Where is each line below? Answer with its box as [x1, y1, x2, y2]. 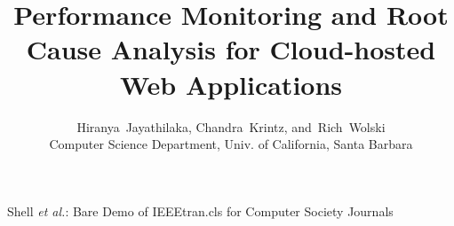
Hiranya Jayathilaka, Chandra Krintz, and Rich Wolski [76, 117, 386, 136]
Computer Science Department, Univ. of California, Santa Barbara [49, 135, 413, 153]
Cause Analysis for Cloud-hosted [26, 31, 436, 67]
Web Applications [119, 66, 343, 102]
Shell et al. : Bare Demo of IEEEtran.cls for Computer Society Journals [7, 201, 394, 220]
